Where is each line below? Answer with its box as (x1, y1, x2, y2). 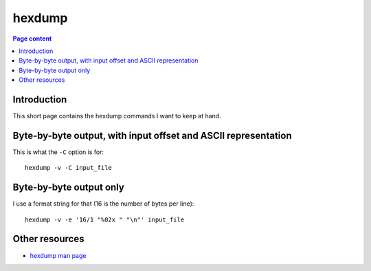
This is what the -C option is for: (12, 148, 104, 156)
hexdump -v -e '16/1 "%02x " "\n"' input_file (25, 215, 185, 224)
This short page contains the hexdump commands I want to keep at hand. (12, 112, 221, 120)
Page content (12, 34, 52, 43)
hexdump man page (30, 251, 87, 259)
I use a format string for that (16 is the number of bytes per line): (12, 199, 194, 208)
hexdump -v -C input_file (25, 164, 113, 172)
